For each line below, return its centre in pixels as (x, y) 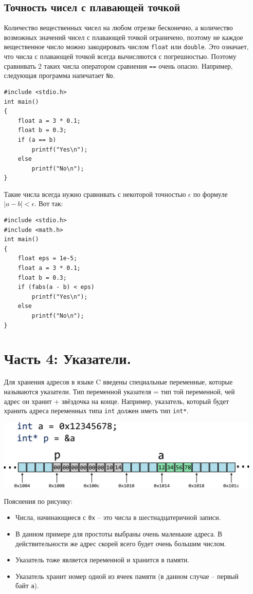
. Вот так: (49, 203)
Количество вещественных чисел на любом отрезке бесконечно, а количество (118, 28)
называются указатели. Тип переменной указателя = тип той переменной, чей (119, 391)
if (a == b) (37, 140)
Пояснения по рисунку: (38, 501)
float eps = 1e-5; (47, 259)
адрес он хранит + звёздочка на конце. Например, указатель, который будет (117, 401)
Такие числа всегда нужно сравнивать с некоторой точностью (95, 194)
